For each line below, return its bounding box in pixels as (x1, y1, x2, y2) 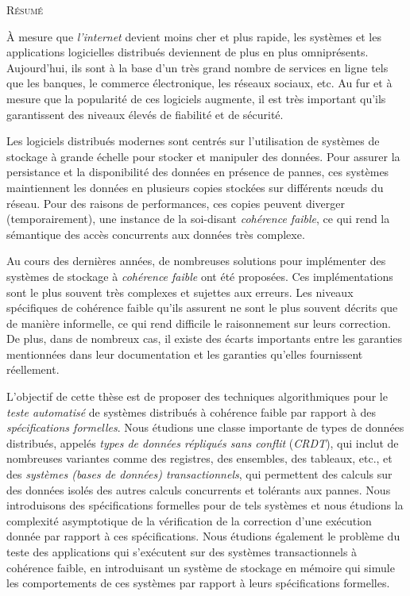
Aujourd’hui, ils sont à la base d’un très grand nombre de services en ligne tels (6, 59, 389, 75)
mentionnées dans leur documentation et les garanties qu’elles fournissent (6, 345, 363, 362)
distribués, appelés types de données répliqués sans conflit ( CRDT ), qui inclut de (6, 434, 399, 451)
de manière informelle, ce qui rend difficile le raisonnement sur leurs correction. (6, 314, 391, 331)
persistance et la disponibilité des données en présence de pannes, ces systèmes (6, 163, 389, 180)
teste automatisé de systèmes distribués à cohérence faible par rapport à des (6, 403, 376, 420)
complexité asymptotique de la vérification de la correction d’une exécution (6, 512, 372, 529)
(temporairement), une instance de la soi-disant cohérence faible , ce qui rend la (6, 210, 390, 227)
